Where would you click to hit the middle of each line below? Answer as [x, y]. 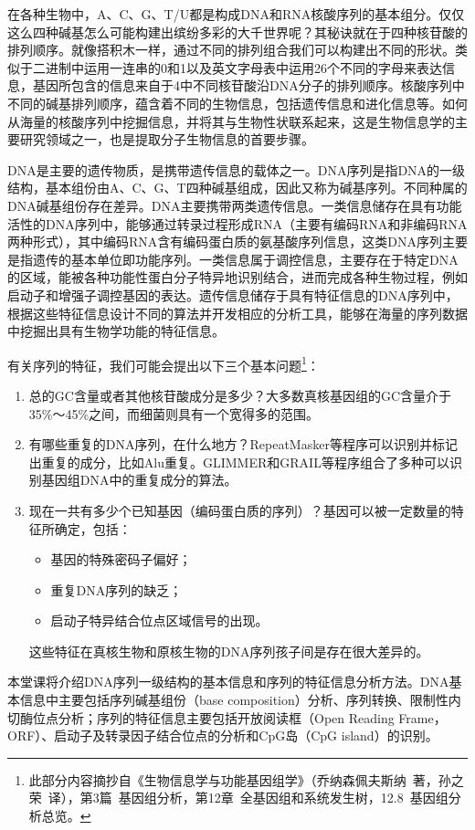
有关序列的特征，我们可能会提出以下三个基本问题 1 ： [164, 363]
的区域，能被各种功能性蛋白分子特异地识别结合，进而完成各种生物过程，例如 [237, 277]
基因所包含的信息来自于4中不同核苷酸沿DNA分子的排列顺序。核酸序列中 [248, 85]
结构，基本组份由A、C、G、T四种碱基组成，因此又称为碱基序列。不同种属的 [237, 188]
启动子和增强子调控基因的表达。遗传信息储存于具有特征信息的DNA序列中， [233, 294]
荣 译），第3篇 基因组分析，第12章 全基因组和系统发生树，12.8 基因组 [238, 798]
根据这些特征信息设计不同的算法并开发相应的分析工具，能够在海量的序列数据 [237, 313]
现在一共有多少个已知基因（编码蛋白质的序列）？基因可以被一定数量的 [240, 510]
